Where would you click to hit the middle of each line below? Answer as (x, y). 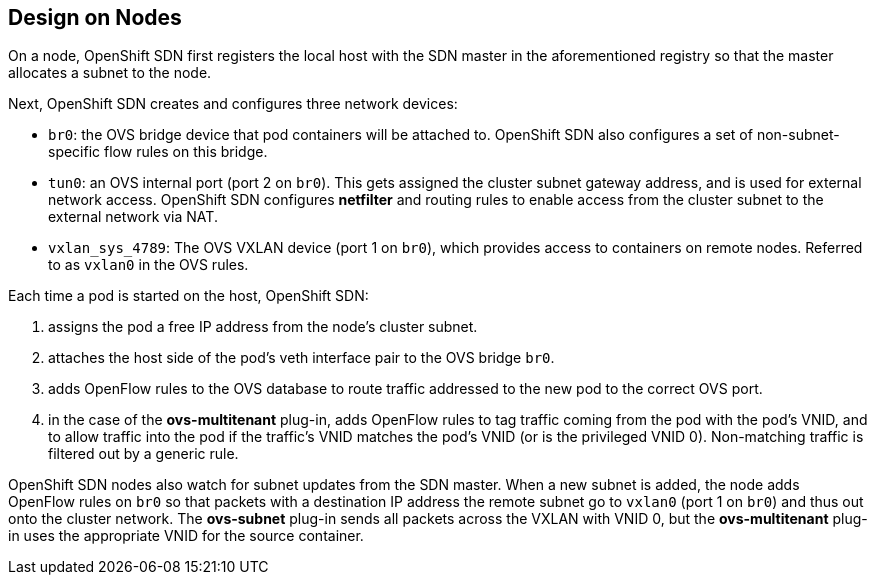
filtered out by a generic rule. (143, 454)
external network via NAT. (133, 217)
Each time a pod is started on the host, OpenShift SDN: (188, 296)
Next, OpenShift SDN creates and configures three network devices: (233, 104)
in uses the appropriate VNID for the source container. (186, 536)
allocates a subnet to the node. (110, 73)
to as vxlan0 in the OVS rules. (148, 265)
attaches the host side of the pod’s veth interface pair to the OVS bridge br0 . (301, 358)
